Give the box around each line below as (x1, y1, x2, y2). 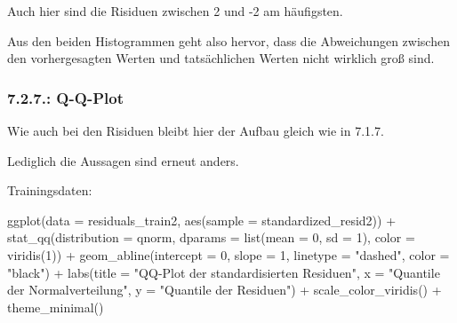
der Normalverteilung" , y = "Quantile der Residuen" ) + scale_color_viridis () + (7, 280, 442, 299)
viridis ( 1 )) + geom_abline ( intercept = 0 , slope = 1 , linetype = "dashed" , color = (7, 245, 450, 264)
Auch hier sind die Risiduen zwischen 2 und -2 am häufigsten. (7, 2, 343, 20)
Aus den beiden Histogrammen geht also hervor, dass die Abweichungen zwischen (7, 31, 450, 50)
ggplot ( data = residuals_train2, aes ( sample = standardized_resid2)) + (7, 210, 397, 229)
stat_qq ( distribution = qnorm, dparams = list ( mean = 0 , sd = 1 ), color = (7, 228, 415, 247)
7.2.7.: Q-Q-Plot (7, 86, 124, 108)
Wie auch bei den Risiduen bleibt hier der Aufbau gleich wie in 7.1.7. (7, 122, 384, 139)
